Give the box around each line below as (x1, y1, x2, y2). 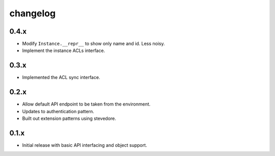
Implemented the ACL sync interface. (22, 74, 100, 81)
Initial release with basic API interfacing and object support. (22, 142, 147, 148)
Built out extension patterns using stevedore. (22, 115, 117, 122)
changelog (9, 8, 56, 19)
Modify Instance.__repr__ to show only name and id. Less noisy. (22, 41, 165, 47)
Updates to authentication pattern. (22, 108, 94, 114)
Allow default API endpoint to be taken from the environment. (22, 101, 151, 107)
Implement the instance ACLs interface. (22, 47, 105, 54)
